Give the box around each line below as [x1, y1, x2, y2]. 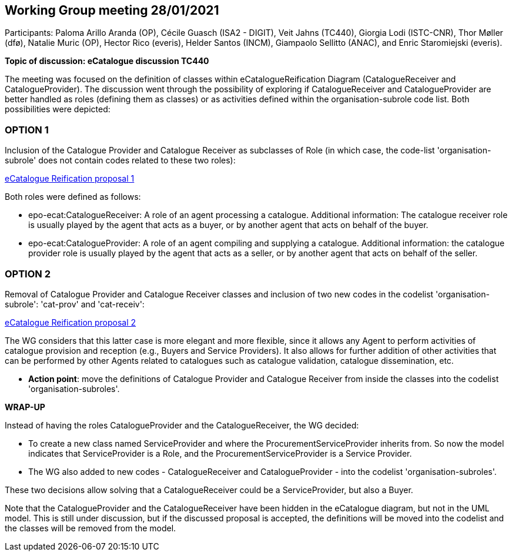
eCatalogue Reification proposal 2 [5, 317, 136, 327]
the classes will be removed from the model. [5, 522, 176, 533]
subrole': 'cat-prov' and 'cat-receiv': [5, 299, 145, 309]
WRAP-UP [5, 401, 45, 412]
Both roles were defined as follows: [5, 192, 141, 202]
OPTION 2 [5, 267, 51, 280]
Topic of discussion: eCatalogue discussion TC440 [5, 56, 209, 66]
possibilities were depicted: [5, 104, 111, 115]
